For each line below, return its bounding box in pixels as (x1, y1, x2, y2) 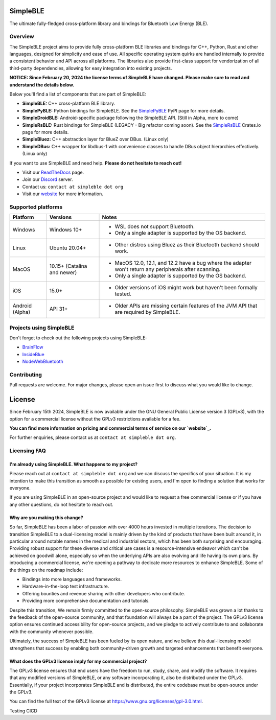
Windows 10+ (49, 226, 82, 234)
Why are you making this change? (9, 514, 84, 521)
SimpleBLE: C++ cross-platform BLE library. (22, 100, 115, 107)
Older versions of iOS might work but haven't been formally (114, 284, 258, 291)
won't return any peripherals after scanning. (114, 266, 221, 273)
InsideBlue (22, 351, 44, 357)
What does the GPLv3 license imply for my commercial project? (9, 658, 147, 664)
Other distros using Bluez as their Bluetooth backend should (114, 241, 259, 248)
